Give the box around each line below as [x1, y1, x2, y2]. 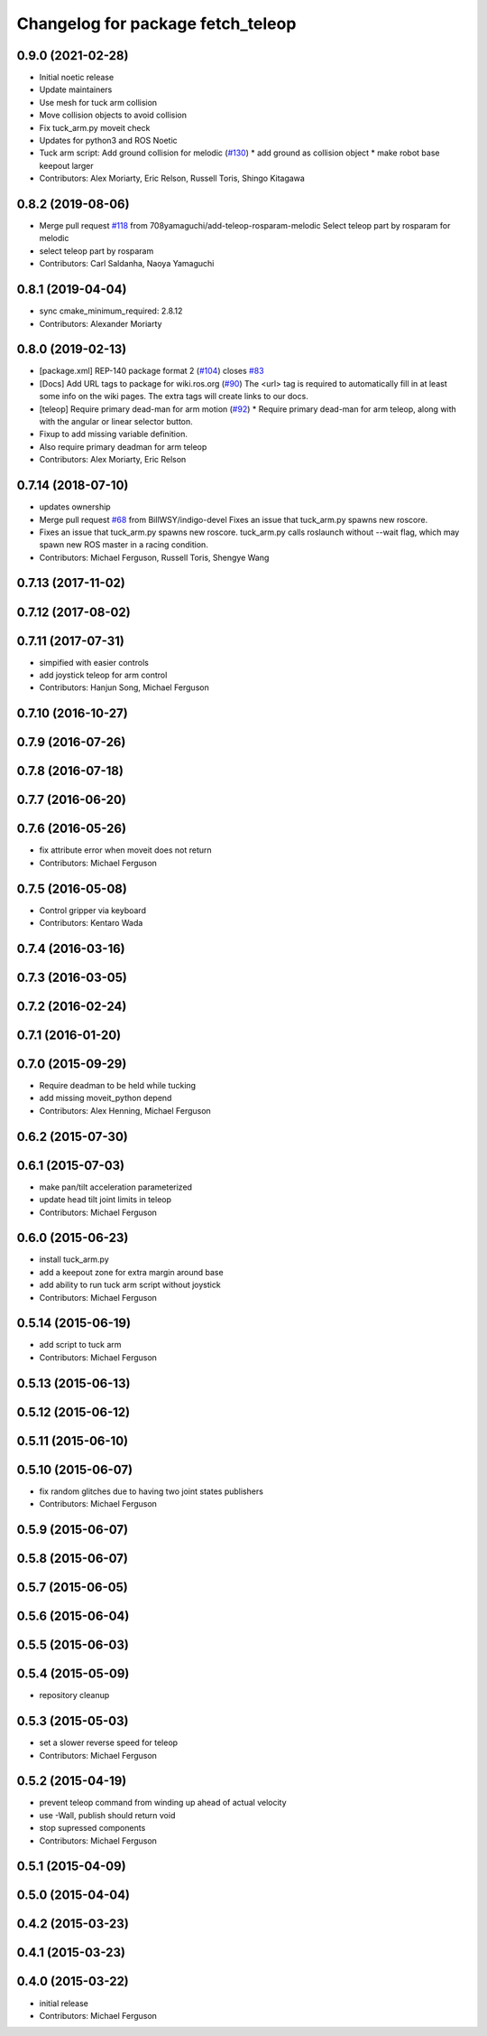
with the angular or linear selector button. [39, 416, 193, 427]
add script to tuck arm [39, 1340, 122, 1350]
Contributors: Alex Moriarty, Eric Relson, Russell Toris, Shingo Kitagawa [39, 173, 306, 184]
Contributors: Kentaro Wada [39, 918, 143, 929]
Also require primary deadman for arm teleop [39, 441, 207, 452]
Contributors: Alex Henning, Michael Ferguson [39, 1105, 211, 1116]
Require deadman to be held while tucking [39, 1080, 197, 1091]
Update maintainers [39, 84, 113, 95]
